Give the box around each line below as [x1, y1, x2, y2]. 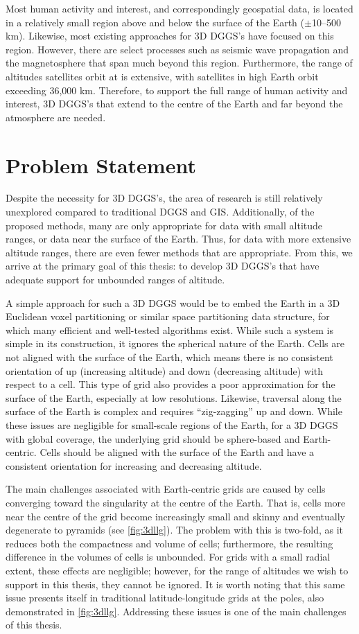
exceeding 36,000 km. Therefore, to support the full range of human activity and [6, 82, 348, 97]
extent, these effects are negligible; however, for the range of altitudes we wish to [6, 563, 349, 577]
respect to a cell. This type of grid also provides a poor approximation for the [6, 377, 335, 391]
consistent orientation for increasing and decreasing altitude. [6, 458, 262, 473]
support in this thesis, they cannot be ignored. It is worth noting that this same [6, 576, 345, 591]
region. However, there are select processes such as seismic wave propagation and [6, 42, 349, 56]
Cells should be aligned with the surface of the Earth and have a [40, 445, 315, 459]
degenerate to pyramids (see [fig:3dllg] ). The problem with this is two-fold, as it [6, 522, 343, 537]
